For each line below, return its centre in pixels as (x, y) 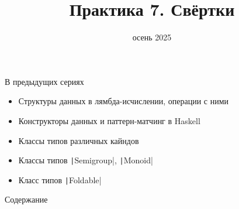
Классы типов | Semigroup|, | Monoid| (86, 160)
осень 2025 (152, 37)
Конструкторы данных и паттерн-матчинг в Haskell (109, 120)
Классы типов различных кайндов (79, 140)
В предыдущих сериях (44, 81)
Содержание (26, 199)
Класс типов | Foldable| (60, 179)
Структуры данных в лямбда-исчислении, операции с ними (124, 101)
